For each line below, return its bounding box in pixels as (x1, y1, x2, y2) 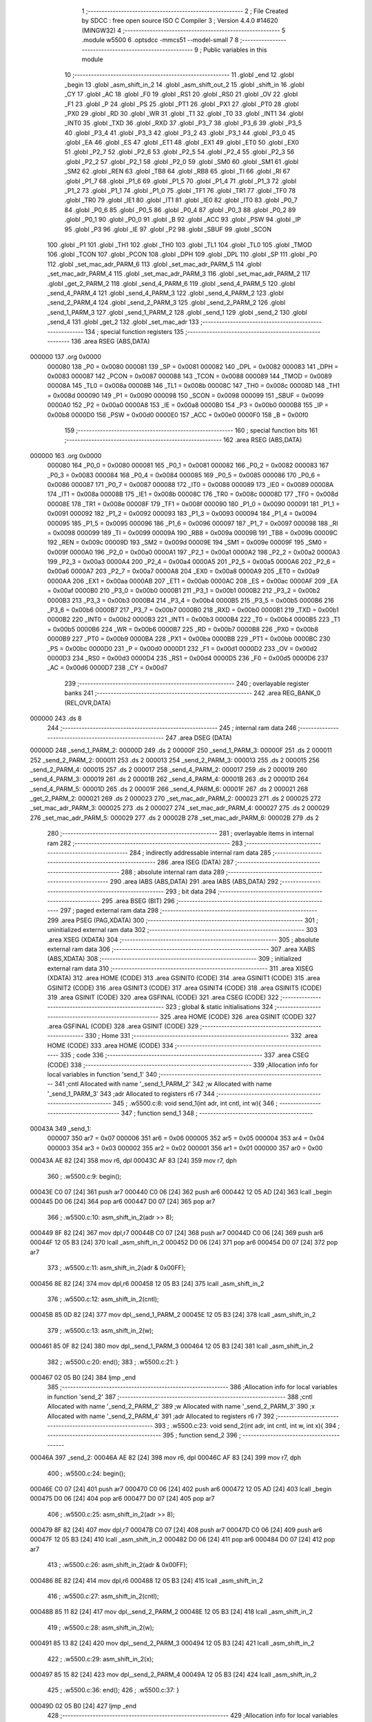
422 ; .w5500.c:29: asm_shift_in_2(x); (47, 1654, 154, 1663)
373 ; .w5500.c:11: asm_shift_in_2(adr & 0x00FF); (47, 1264, 186, 1272)
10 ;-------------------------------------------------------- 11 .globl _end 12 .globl (64, 71, 294, 79)
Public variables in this (203, 45, 267, 54)
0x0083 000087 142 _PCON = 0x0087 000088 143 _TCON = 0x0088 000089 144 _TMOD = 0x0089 (47, 372, 332, 380)
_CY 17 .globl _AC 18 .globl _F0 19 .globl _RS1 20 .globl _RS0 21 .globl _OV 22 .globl (64, 90, 298, 98)
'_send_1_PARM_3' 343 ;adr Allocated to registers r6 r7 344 (47, 1089, 215, 1098)
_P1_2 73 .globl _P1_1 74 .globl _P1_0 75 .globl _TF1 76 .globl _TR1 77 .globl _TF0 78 (64, 187, 296, 195)
